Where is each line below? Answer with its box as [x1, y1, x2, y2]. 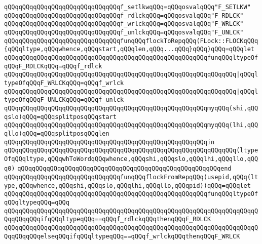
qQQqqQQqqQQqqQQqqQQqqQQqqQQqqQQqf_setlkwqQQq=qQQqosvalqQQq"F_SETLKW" [4, 4, 251, 11]
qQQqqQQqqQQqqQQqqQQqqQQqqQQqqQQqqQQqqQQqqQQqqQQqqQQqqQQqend [17, 165, 232, 173]
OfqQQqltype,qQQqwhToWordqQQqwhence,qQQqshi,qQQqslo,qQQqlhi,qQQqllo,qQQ [4, 155, 258, 162]
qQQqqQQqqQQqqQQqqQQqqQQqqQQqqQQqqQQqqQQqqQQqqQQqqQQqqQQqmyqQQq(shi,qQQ [4, 104, 258, 112]
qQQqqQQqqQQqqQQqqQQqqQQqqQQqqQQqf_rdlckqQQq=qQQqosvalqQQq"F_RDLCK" [4, 12, 244, 19]
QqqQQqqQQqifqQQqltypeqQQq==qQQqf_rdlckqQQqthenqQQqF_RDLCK [4, 216, 211, 223]
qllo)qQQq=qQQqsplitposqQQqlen [4, 130, 109, 137]
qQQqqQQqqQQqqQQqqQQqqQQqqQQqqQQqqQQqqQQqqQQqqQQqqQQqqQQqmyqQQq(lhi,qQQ [4, 121, 258, 129]
